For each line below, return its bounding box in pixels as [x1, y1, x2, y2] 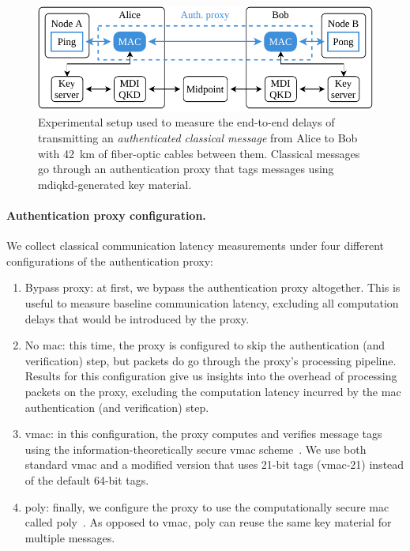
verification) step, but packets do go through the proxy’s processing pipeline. [24, 352, 397, 368]
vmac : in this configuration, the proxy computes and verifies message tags [24, 425, 382, 442]
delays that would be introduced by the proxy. [24, 310, 250, 326]
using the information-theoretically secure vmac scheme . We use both [24, 440, 367, 457]
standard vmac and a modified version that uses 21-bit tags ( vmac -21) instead [24, 456, 404, 473]
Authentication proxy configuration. [6, 206, 206, 223]
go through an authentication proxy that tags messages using [38, 160, 334, 177]
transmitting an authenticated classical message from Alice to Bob [38, 130, 358, 146]
